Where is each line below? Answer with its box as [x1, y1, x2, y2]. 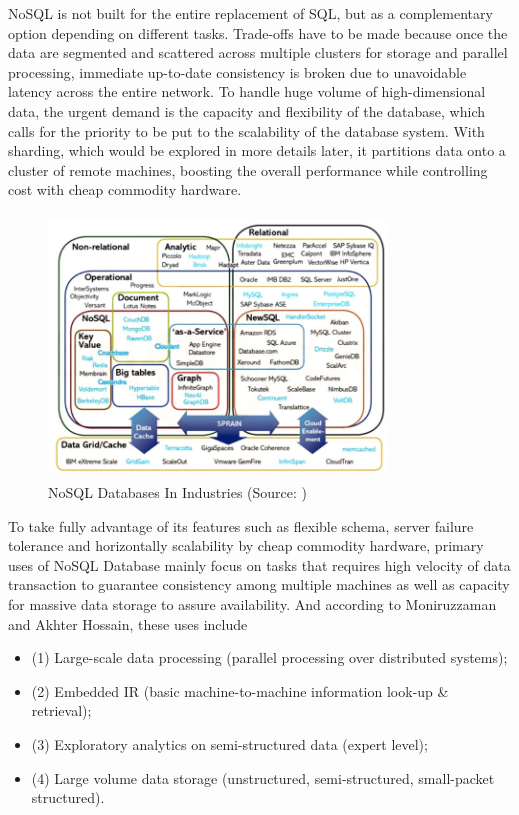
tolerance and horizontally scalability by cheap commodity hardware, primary [8, 535, 484, 556]
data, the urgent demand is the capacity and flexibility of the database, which [8, 100, 485, 121]
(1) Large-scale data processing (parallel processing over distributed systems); [31, 647, 508, 668]
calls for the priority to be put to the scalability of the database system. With [8, 120, 485, 141]
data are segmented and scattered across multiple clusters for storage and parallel [8, 42, 508, 63]
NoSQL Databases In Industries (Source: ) [48, 482, 308, 503]
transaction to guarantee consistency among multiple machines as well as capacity [8, 574, 510, 595]
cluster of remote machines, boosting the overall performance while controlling [8, 159, 488, 180]
